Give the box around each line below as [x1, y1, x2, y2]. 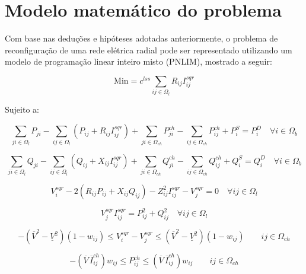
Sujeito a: [5, 103, 39, 115]
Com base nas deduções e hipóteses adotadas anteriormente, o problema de [5, 32, 278, 44]
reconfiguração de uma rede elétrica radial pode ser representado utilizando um [5, 43, 292, 56]
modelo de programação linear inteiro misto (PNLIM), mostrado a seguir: [5, 55, 272, 68]
